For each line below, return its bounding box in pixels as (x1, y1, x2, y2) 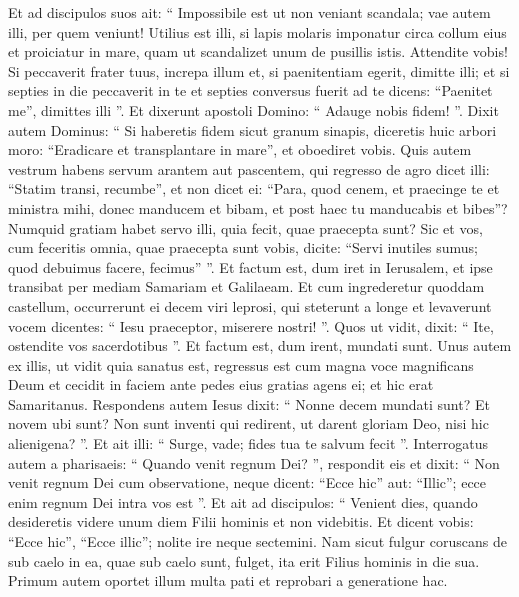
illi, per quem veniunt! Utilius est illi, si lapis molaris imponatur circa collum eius (8, 21, 507, 42)
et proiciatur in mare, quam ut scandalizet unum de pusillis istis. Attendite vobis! (8, 41, 508, 62)
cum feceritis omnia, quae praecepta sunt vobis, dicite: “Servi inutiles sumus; (8, 237, 478, 258)
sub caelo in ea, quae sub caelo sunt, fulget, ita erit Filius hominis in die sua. (8, 550, 480, 571)
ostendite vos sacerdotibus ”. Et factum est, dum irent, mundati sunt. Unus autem (8, 335, 512, 356)
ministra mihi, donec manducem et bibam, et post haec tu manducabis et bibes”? (8, 197, 508, 218)
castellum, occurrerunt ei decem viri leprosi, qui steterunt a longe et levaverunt (8, 295, 492, 316)
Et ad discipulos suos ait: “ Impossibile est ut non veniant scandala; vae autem (8, 2, 491, 22)
